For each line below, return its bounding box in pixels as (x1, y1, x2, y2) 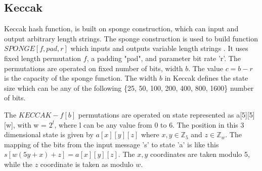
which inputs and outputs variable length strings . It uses (70, 43, 248, 53)
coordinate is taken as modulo (40, 158, 134, 169)
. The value (188, 63, 223, 73)
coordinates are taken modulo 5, (150, 149, 250, 159)
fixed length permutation (4, 52, 81, 63)
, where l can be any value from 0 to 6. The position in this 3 (54, 119, 244, 130)
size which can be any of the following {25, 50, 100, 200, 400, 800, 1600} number (4, 82, 254, 93)
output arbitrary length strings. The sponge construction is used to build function (4, 33, 258, 43)
